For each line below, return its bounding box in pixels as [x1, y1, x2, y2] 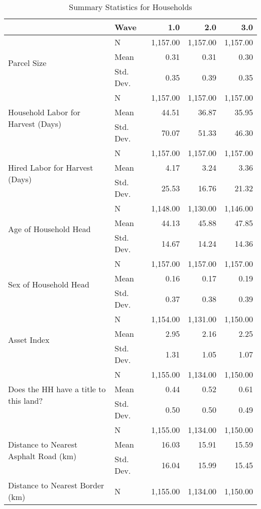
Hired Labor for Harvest [8, 162, 93, 173]
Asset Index [8, 333, 50, 345]
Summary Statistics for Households [69, 1, 192, 13]
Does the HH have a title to [8, 383, 106, 395]
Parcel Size [8, 56, 47, 68]
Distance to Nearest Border [8, 479, 104, 491]
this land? [8, 395, 43, 406]
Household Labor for [8, 106, 80, 118]
